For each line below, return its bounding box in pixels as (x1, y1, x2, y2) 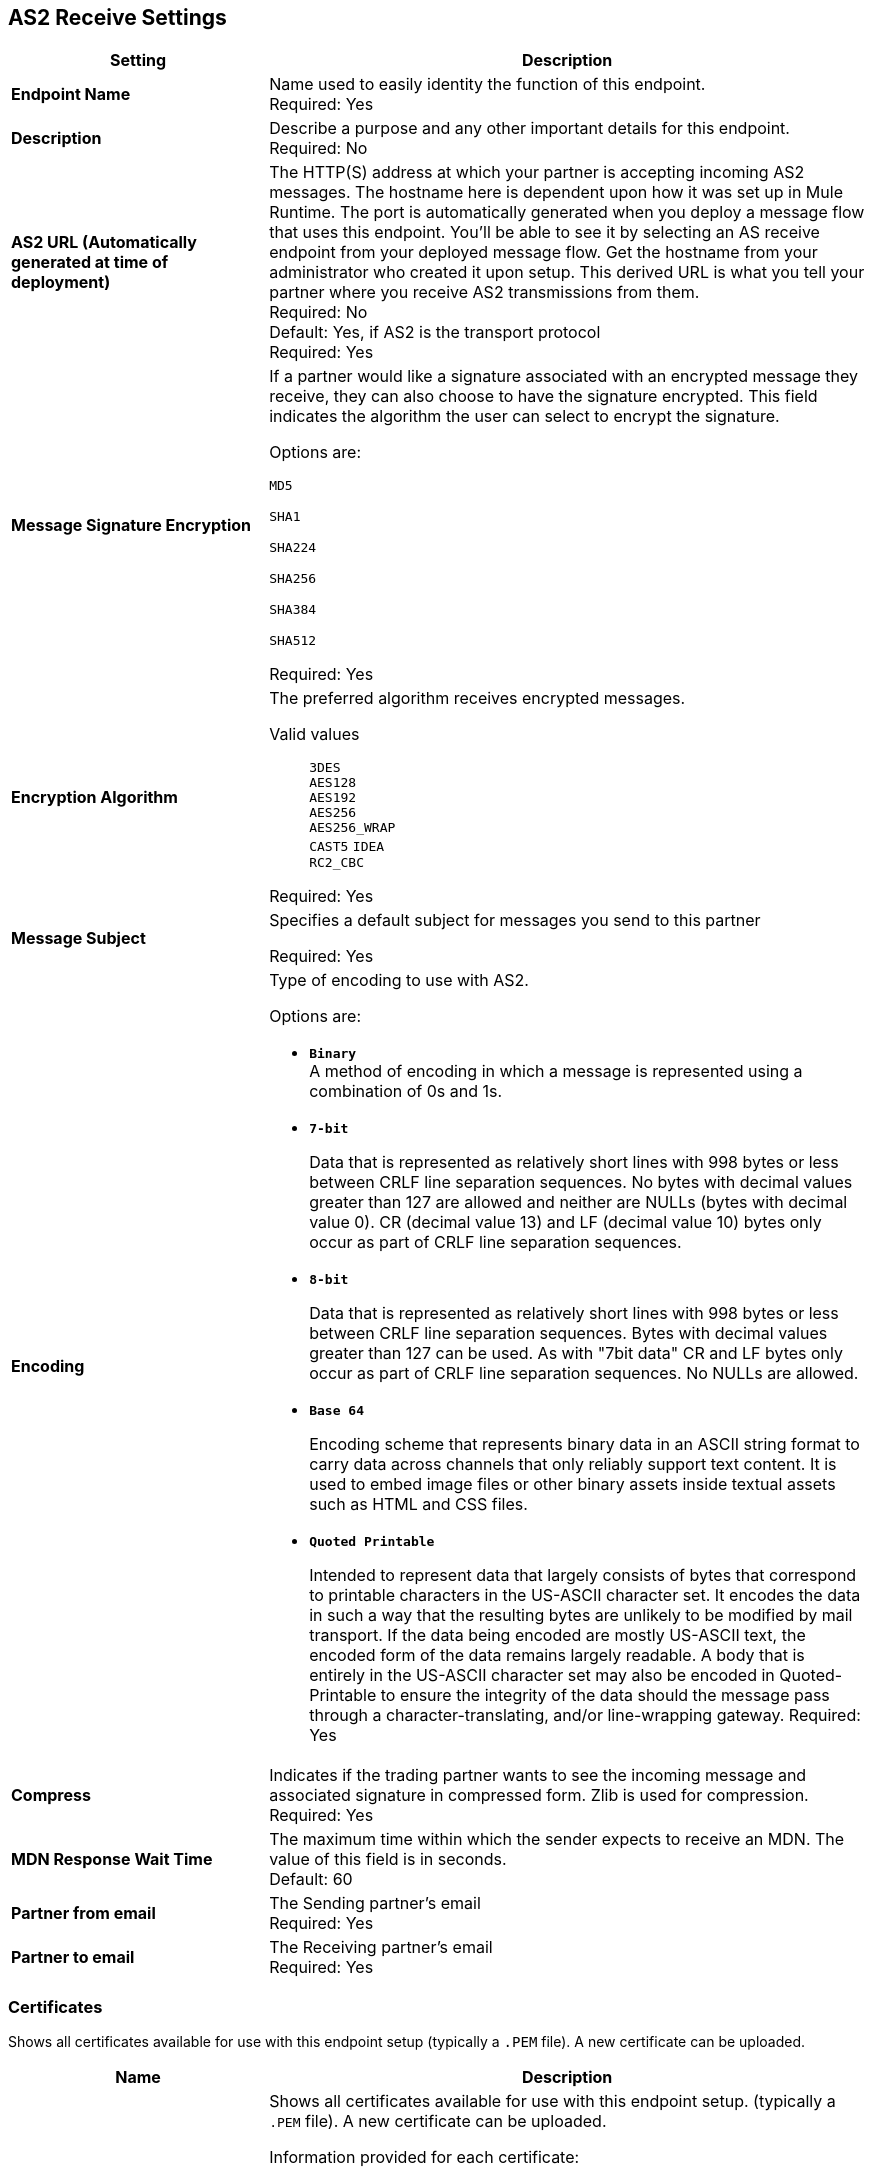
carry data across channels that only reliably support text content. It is (309, 1454, 837, 1475)
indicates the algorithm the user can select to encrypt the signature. (269, 406, 780, 427)
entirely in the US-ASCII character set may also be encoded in (309, 1665, 775, 1686)
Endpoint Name (11, 84, 131, 105)
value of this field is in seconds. (269, 1849, 507, 1870)
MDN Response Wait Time (11, 1849, 213, 1870)
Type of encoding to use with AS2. (269, 970, 529, 991)
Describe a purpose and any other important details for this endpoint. (269, 118, 790, 139)
